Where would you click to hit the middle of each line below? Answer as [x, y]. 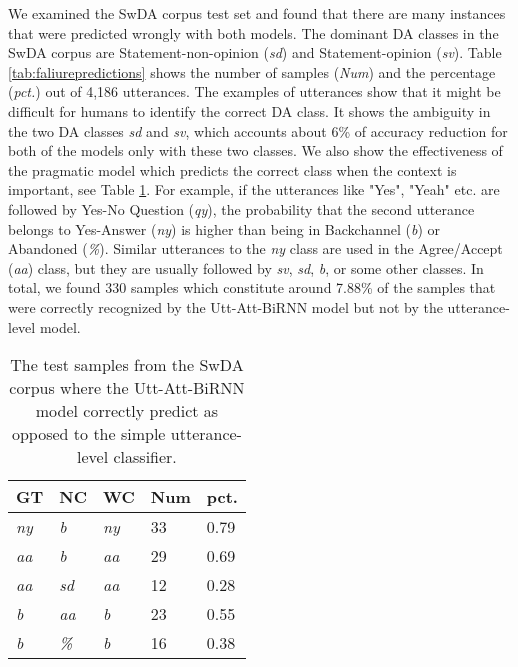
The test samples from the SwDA [127, 365]
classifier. [145, 457]
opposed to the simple [88, 434]
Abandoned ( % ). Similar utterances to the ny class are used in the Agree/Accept [255, 248]
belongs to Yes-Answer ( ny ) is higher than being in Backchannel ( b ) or [224, 228]
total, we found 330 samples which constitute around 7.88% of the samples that [252, 287]
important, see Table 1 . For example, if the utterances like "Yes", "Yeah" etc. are [254, 189]
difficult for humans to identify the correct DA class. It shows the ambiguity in [249, 110]
